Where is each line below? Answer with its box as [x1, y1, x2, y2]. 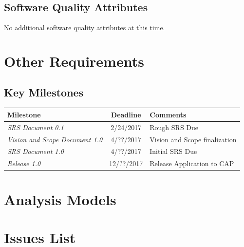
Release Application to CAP [150, 158, 234, 169]
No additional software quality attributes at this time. [4, 22, 165, 33]
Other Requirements [4, 51, 144, 71]
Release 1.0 [7, 158, 41, 169]
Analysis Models [4, 189, 116, 209]
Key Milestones [4, 84, 84, 99]
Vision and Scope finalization [150, 134, 237, 144]
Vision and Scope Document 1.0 [7, 134, 103, 144]
